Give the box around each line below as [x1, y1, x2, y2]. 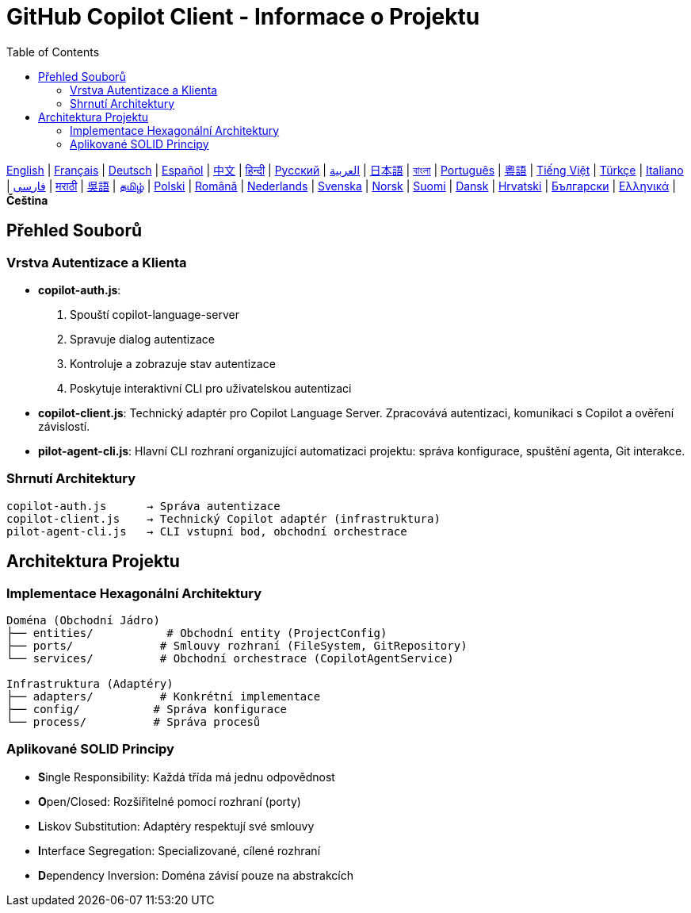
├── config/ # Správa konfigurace [6, 702, 288, 715]
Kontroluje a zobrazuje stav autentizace [70, 356, 276, 370]
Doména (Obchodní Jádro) [6, 613, 160, 627]
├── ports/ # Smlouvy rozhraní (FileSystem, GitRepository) [6, 639, 468, 652]
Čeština [6, 193, 48, 207]
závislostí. [38, 419, 90, 433]
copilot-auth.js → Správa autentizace [6, 499, 281, 512]
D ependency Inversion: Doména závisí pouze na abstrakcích [38, 868, 353, 882]
